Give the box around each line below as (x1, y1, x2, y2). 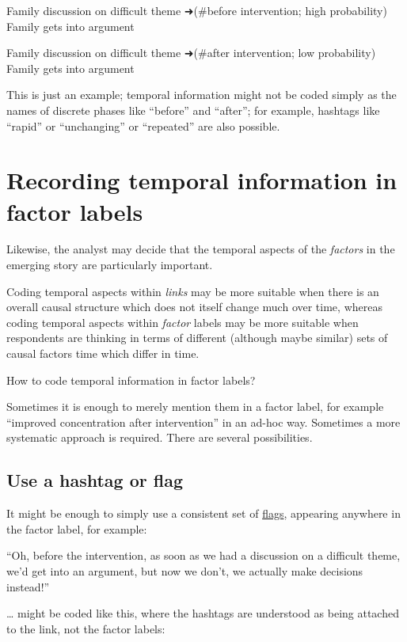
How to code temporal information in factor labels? (6, 371, 256, 388)
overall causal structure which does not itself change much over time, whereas (6, 298, 382, 315)
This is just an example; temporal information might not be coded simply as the (6, 86, 397, 103)
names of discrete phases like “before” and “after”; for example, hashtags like (6, 101, 380, 118)
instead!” (6, 578, 50, 595)
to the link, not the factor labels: (6, 620, 165, 636)
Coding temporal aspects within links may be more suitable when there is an (6, 283, 379, 299)
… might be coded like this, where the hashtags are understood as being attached (6, 605, 399, 621)
